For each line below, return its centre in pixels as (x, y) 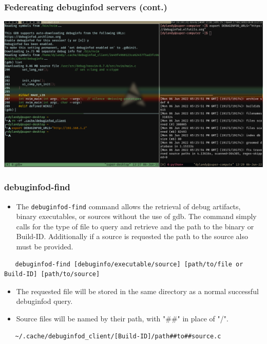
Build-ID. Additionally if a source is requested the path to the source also (132, 236)
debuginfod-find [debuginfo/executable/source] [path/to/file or (129, 264)
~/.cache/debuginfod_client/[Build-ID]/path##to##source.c (118, 336)
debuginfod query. (44, 301)
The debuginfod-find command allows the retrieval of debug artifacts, (128, 206)
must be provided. (45, 246)
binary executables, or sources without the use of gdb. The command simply (136, 216)
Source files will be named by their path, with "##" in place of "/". (122, 318)
